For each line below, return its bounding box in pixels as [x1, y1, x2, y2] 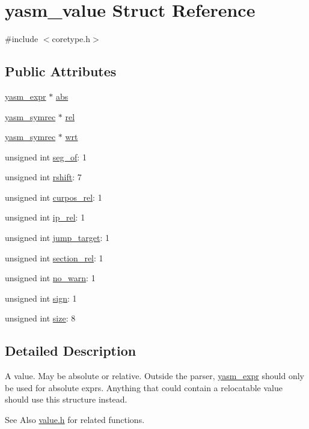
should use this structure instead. [5, 393, 127, 406]
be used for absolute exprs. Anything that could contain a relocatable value [5, 381, 283, 394]
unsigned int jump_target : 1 [5, 231, 110, 244]
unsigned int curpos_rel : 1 [5, 190, 102, 203]
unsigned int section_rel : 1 [5, 251, 103, 264]
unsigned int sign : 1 [5, 291, 77, 304]
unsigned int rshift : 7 [5, 171, 82, 183]
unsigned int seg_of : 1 [5, 150, 87, 163]
